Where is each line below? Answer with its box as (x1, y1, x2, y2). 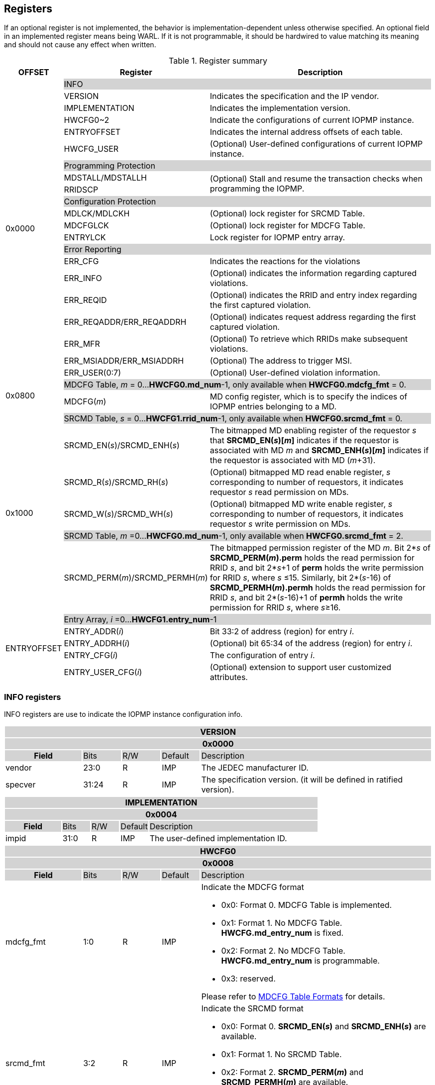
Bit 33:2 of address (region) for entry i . (210, 626, 354, 637)
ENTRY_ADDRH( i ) (64, 638, 130, 649)
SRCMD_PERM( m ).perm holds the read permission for (210, 553, 415, 563)
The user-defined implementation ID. (149, 833, 287, 844)
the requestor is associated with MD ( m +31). (210, 455, 376, 466)
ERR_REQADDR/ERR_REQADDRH (64, 317, 187, 327)
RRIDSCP (64, 185, 99, 195)
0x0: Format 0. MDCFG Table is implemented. (221, 900, 392, 910)
